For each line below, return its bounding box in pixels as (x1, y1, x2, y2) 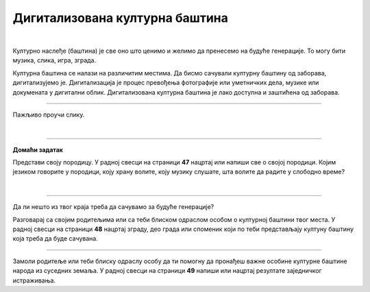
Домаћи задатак (12, 145, 63, 154)
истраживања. (12, 276, 56, 284)
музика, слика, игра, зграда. (12, 56, 96, 64)
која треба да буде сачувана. (12, 234, 99, 243)
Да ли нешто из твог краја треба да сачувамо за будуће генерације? (12, 203, 214, 211)
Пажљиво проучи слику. (12, 110, 85, 119)
